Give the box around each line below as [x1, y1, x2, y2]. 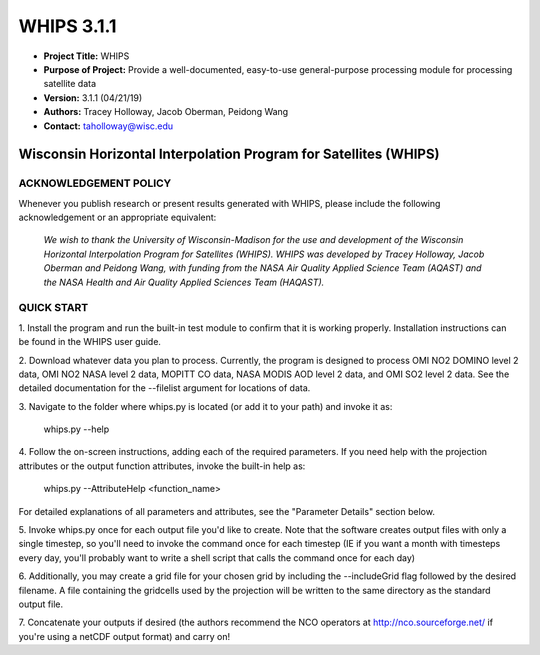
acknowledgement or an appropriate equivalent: [18, 211, 217, 224]
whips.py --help [43, 423, 110, 435]
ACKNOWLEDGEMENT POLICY [18, 176, 172, 190]
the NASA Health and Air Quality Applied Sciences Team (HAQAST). [43, 276, 325, 288]
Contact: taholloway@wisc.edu [43, 120, 174, 132]
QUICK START [18, 301, 89, 315]
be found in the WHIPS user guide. [18, 336, 162, 348]
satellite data [43, 78, 97, 90]
